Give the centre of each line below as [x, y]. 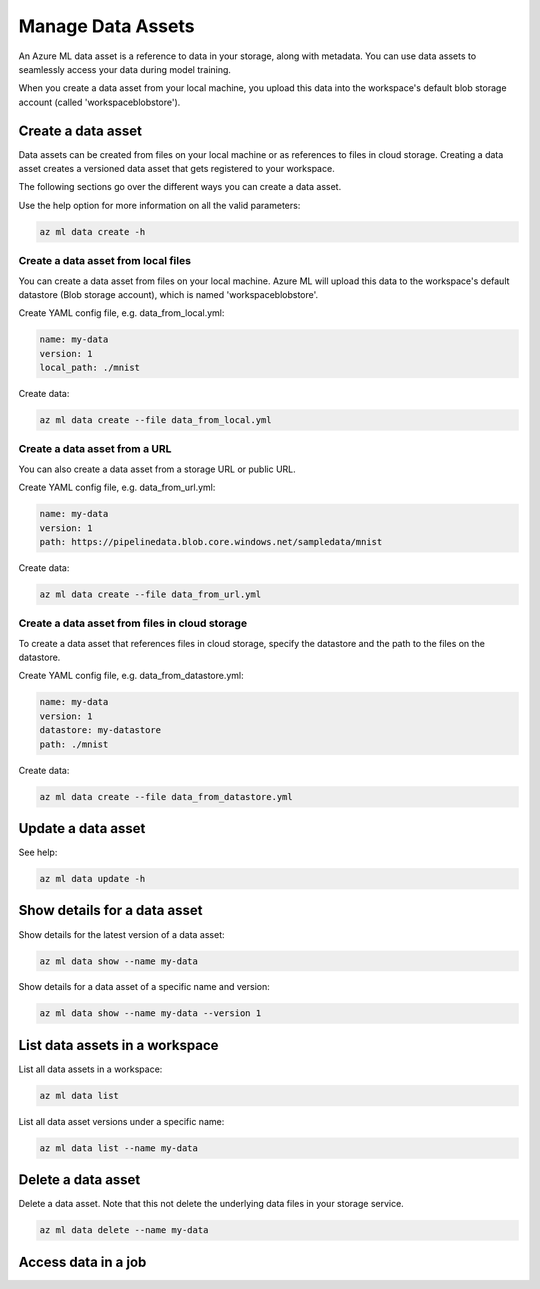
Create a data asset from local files [105, 261]
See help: [38, 852]
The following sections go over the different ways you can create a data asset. [180, 187]
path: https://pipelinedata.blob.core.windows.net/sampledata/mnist [211, 541]
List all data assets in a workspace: [90, 1069]
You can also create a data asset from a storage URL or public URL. [157, 469]
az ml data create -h [92, 231]
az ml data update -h [92, 879]
